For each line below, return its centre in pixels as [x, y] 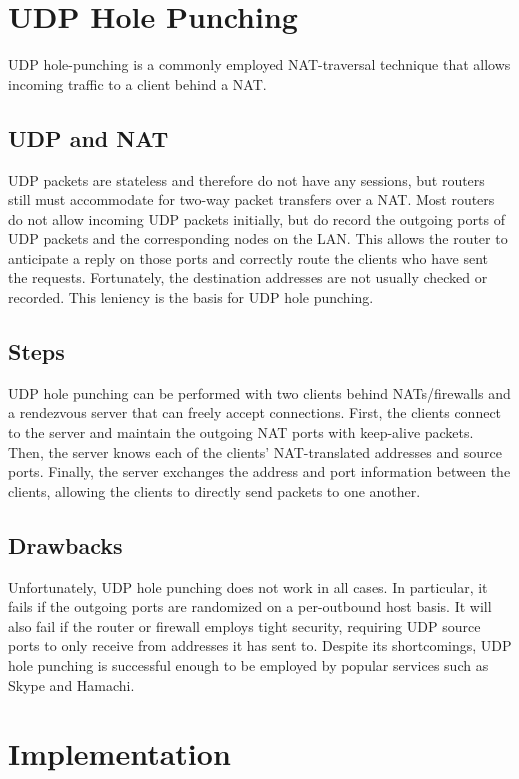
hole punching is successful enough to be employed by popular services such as [248, 665]
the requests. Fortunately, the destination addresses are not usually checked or [248, 277]
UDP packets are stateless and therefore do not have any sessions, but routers [246, 179]
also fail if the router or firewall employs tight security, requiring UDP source [244, 625]
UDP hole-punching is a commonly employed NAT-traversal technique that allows [259, 64]
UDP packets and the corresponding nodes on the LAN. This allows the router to [258, 238]
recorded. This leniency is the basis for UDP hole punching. [191, 297]
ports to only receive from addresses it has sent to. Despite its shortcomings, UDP [260, 645]
